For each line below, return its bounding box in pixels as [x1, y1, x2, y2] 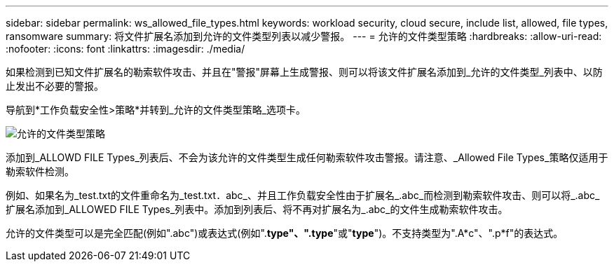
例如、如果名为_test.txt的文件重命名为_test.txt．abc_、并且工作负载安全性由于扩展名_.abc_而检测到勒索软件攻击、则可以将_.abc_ [6, 189, 600, 201]
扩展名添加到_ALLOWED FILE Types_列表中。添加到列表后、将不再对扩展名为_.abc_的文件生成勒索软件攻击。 [6, 203, 508, 215]
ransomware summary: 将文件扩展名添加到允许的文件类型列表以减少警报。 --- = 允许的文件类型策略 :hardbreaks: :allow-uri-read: [6, 30, 602, 42]
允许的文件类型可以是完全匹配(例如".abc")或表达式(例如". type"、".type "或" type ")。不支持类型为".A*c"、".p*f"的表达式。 [6, 227, 564, 239]
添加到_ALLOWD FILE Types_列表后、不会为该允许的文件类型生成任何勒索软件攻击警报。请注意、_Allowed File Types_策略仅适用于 [6, 151, 608, 163]
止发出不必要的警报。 [6, 80, 104, 92]
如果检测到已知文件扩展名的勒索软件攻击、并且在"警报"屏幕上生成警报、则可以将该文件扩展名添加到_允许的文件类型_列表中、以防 [6, 66, 603, 78]
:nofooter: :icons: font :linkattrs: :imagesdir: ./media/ [6, 43, 245, 55]
